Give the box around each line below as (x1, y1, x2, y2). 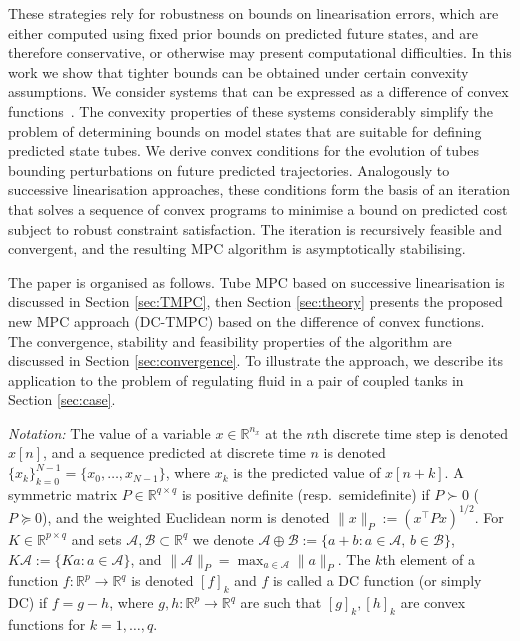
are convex (400, 592, 466, 613)
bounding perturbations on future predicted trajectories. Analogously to (8, 159, 450, 180)
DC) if (8, 592, 48, 613)
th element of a (382, 548, 475, 569)
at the (265, 422, 302, 443)
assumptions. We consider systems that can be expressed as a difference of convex (8, 81, 509, 102)
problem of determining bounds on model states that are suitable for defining (8, 120, 482, 141)
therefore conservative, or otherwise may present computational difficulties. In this (8, 42, 512, 63)
